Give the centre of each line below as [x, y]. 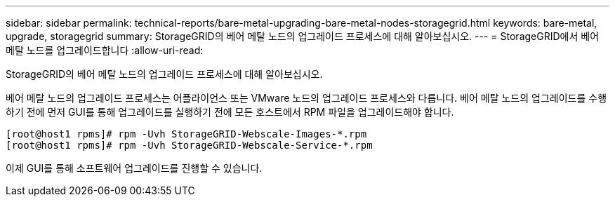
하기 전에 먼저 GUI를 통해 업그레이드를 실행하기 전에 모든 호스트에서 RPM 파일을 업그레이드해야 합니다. [230, 112]
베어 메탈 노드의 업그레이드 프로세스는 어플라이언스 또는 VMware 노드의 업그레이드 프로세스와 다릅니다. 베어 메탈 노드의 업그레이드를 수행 [306, 98]
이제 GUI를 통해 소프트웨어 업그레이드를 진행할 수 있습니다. [134, 168]
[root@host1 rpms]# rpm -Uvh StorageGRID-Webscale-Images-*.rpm [186, 134]
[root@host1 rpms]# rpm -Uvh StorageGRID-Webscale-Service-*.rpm [189, 145]
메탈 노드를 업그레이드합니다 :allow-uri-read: [105, 50]
